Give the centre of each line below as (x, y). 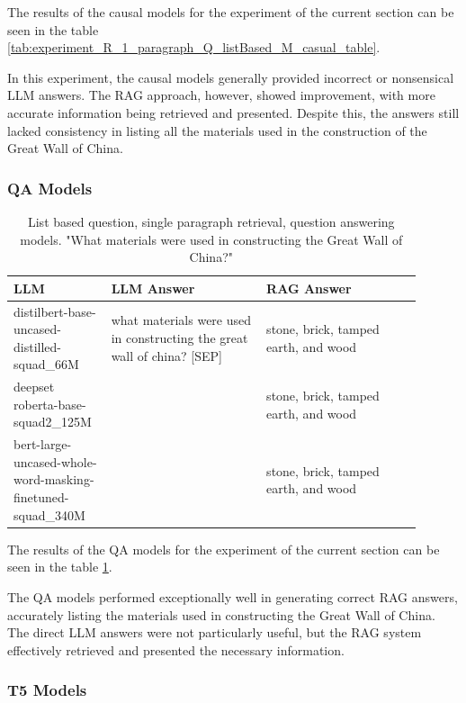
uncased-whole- (55, 461)
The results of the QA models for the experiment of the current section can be (224, 549)
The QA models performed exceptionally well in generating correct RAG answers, (233, 596)
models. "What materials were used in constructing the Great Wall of (211, 239)
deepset (34, 387)
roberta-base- (50, 404)
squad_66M (46, 364)
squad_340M (49, 514)
